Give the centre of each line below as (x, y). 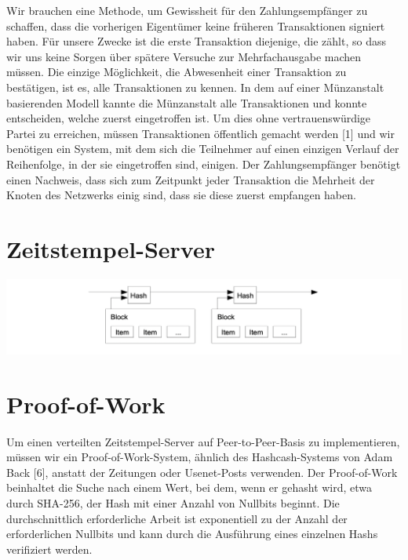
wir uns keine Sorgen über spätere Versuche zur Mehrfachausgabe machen (184, 56)
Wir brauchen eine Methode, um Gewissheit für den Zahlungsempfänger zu (187, 10)
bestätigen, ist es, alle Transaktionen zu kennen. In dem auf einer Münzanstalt (195, 87)
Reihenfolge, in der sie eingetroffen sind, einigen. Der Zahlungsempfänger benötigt (204, 164)
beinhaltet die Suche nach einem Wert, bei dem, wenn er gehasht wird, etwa (189, 487)
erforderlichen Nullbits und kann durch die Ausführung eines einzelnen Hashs (192, 534)
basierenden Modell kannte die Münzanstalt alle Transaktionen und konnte (187, 102)
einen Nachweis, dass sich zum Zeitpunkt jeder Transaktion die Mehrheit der (191, 179)
